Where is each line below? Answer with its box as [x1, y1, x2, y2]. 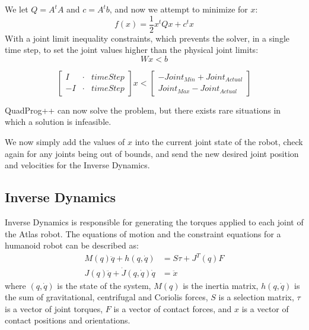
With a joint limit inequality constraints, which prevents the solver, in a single [5, 32, 290, 44]
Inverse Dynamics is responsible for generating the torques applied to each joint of [5, 216, 304, 228]
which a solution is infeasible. [5, 115, 112, 128]
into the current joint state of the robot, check [135, 136, 303, 148]
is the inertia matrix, [183, 279, 259, 291]
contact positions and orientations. [5, 314, 130, 326]
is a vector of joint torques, [5, 302, 103, 315]
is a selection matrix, [218, 291, 294, 303]
